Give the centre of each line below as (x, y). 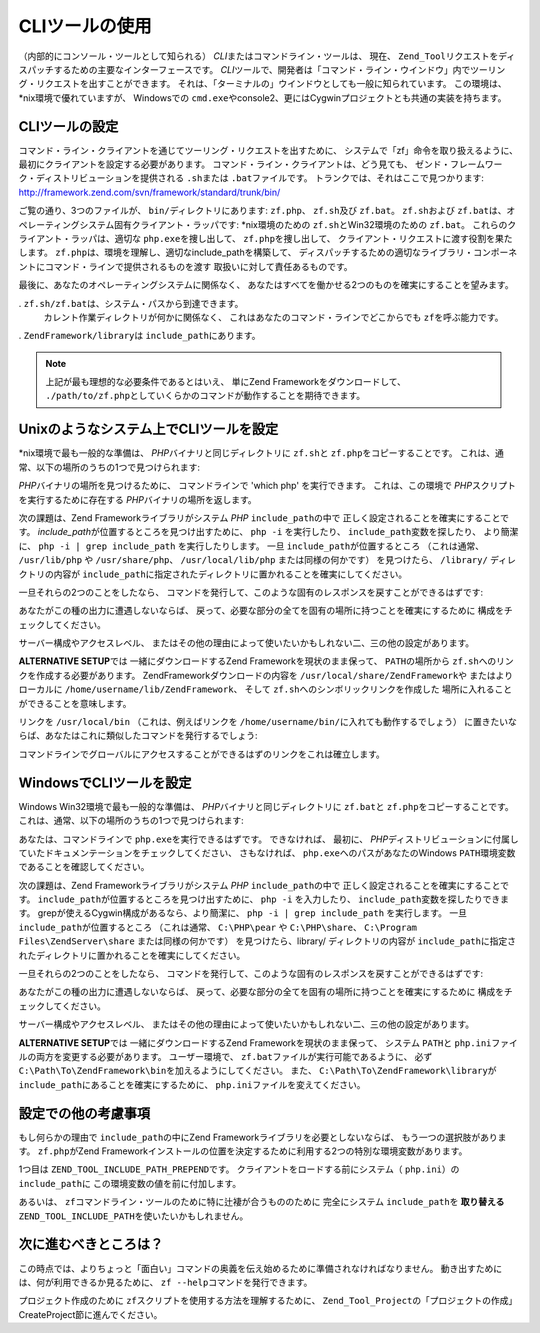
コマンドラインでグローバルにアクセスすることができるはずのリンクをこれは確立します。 (201, 754)
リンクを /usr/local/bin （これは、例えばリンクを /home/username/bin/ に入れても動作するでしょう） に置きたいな (267, 722)
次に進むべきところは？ (91, 1244)
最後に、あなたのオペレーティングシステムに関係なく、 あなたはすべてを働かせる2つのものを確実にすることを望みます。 (266, 285)
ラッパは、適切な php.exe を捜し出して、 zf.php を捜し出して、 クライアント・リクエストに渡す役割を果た (292, 238)
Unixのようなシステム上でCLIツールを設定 (148, 429)
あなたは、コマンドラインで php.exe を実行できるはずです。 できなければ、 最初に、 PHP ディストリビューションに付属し (268, 839)
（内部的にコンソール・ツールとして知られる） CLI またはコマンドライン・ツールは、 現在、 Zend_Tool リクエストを (258, 56)
